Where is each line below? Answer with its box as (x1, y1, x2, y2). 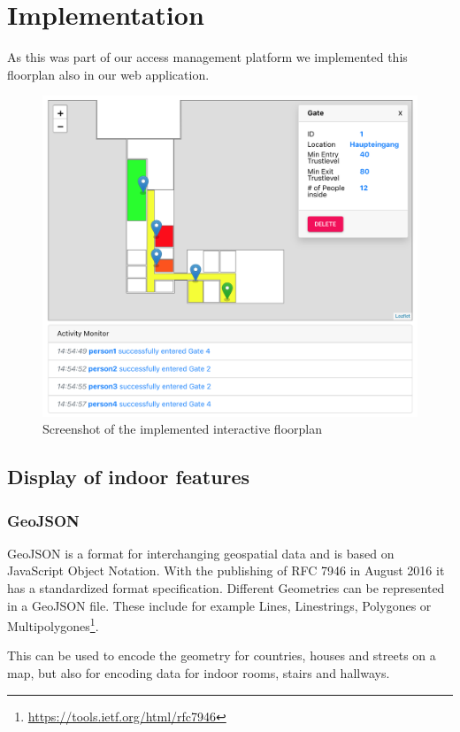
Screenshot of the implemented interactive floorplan (42, 420, 322, 438)
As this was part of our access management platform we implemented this (7, 48, 408, 66)
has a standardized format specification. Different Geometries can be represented (7, 578, 445, 597)
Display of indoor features (7, 463, 250, 490)
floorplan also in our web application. (7, 65, 210, 83)
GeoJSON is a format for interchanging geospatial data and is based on (7, 543, 395, 562)
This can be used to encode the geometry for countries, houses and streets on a (7, 646, 436, 665)
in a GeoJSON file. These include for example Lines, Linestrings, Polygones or (7, 596, 432, 614)
